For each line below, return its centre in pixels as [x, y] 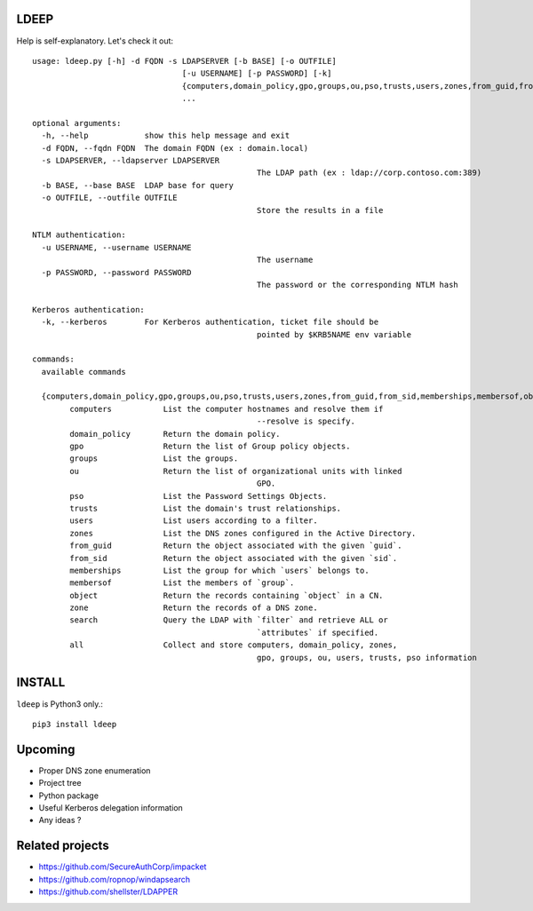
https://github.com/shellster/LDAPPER [108, 891]
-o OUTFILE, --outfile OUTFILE [109, 198]
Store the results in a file [320, 210]
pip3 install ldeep [75, 724]
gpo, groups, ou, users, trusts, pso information [366, 658]
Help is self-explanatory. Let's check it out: [95, 41]
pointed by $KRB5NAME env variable [334, 334]
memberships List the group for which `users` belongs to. [219, 570]
